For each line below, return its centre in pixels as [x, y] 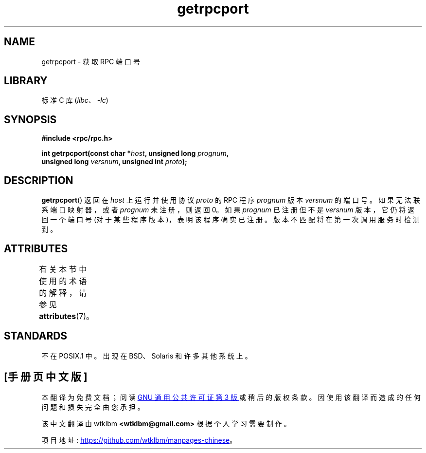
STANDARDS [36, 336]
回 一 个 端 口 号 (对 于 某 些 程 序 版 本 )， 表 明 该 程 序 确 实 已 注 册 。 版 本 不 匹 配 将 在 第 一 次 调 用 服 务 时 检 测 [231, 220]
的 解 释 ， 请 [63, 293]
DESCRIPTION [39, 180]
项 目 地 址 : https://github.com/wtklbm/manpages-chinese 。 [139, 440]
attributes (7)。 [67, 316]
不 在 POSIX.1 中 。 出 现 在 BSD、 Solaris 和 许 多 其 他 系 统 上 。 [147, 356]
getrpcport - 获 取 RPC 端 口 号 [91, 61]
